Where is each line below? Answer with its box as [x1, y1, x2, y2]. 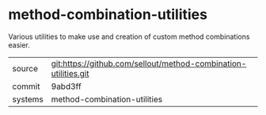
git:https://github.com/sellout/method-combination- [51, 58, 247, 69]
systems [12, 94, 44, 105]
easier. [8, 40, 30, 49]
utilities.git [51, 67, 89, 79]
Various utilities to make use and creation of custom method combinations [8, 32, 250, 41]
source [12, 63, 38, 74]
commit [12, 81, 40, 92]
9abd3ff [51, 81, 82, 92]
